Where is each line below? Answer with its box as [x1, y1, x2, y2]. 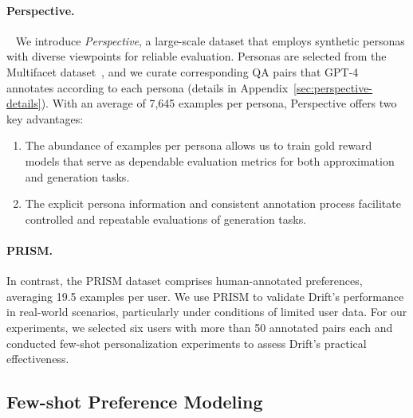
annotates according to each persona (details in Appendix [6, 79, 289, 96]
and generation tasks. [25, 168, 130, 185]
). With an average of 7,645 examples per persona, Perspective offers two [41, 95, 397, 111]
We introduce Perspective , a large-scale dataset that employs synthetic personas [15, 32, 405, 49]
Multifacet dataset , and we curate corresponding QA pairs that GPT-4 [6, 63, 359, 80]
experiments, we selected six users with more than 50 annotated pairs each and [6, 318, 393, 335]
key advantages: [6, 110, 84, 127]
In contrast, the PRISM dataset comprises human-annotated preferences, [6, 272, 363, 289]
